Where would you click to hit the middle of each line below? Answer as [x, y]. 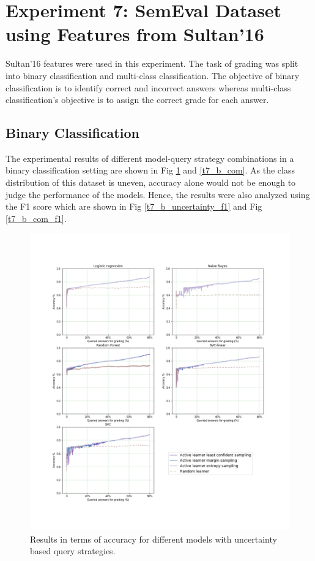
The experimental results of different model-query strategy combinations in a [150, 158]
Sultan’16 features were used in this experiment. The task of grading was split [152, 63]
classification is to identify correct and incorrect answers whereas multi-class [148, 87]
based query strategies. [73, 551]
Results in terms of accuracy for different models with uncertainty [154, 539]
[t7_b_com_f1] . [36, 218]
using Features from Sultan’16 [135, 34]
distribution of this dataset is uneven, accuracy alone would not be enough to [151, 182]
